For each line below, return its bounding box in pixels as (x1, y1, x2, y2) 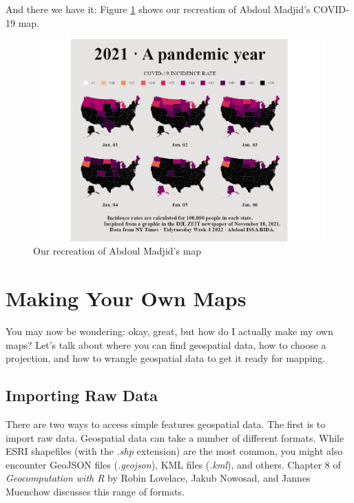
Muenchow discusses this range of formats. (6, 484, 185, 498)
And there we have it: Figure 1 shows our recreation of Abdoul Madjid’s (6, 2, 311, 16)
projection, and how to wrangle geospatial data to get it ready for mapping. (6, 351, 326, 365)
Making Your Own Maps (6, 284, 247, 312)
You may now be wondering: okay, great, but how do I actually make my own (6, 324, 333, 339)
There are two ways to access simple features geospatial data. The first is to (6, 417, 326, 431)
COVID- (313, 2, 349, 16)
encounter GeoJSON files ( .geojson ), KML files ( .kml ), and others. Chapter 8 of (6, 457, 341, 471)
